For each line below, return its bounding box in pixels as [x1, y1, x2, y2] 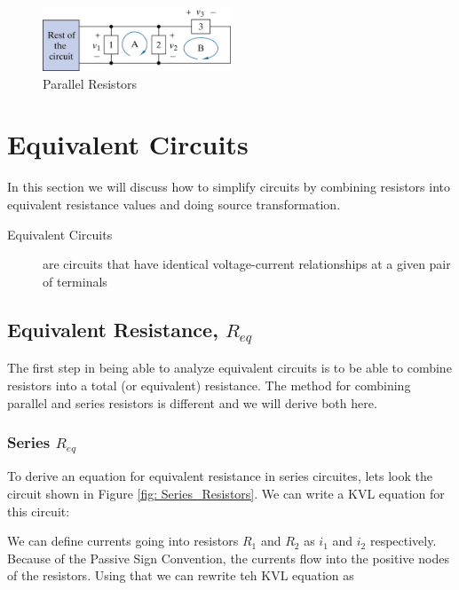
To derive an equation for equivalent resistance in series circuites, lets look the [7, 467, 432, 485]
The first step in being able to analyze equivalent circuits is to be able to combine [7, 358, 452, 377]
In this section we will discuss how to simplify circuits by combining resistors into [7, 177, 451, 196]
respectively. [369, 531, 437, 550]
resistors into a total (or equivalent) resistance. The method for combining [7, 375, 411, 394]
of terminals [43, 271, 107, 290]
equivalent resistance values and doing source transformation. [7, 194, 341, 213]
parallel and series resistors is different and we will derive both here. [7, 393, 377, 412]
